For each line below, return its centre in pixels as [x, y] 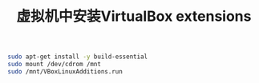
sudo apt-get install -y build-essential [78, 57]
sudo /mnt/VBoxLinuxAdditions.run [65, 71]
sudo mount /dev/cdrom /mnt [55, 65]
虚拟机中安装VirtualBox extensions [134, 16]
